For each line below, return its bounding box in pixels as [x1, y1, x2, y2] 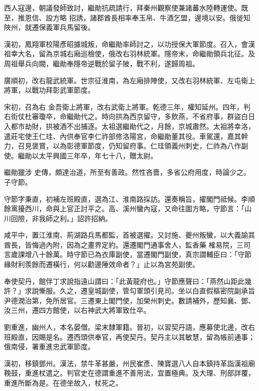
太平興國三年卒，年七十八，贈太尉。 [38, 150, 157, 160]
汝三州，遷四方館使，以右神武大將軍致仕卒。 [4, 305, 150, 315]
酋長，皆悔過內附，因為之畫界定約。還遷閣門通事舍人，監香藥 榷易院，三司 [4, 239, 251, 250]
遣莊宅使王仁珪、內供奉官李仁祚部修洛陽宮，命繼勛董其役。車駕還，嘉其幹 [4, 130, 248, 141]
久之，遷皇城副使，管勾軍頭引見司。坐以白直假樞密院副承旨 [59, 285, 255, 296]
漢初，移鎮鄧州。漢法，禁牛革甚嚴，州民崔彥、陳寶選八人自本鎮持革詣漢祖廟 [4, 358, 255, 368]
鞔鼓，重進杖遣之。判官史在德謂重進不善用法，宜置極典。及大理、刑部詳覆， [4, 368, 255, 378]
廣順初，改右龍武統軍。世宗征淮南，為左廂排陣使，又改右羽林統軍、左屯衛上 [4, 75, 255, 85]
